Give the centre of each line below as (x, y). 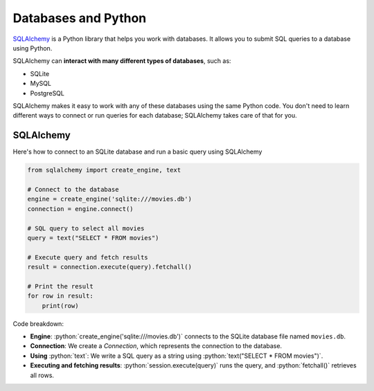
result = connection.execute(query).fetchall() (109, 267)
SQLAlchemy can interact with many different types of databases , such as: (122, 61)
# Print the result (60, 286)
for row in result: (60, 296)
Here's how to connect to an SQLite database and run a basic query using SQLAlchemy (137, 152)
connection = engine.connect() (81, 209)
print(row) (60, 306)
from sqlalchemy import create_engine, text (104, 170)
